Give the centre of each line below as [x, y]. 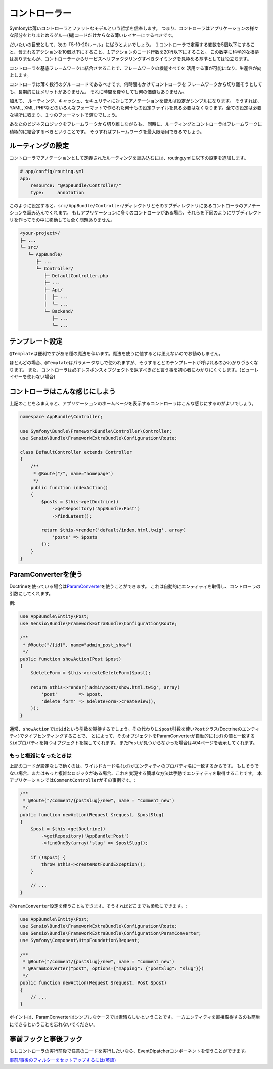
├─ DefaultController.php [76, 275]
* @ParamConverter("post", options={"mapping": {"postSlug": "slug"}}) [113, 969]
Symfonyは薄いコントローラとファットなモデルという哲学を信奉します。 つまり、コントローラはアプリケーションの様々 [134, 28]
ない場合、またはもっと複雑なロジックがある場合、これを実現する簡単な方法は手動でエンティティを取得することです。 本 [136, 773]
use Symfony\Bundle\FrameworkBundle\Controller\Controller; [96, 431]
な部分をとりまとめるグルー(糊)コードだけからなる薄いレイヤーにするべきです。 [93, 35]
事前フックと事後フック [46, 1039]
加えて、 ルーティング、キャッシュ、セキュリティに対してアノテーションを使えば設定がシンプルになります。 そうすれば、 [135, 101]
